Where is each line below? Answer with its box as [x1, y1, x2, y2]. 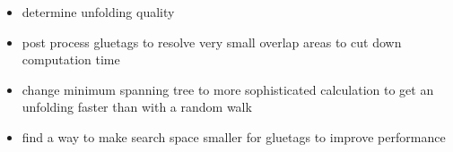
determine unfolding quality [22, 3, 175, 21]
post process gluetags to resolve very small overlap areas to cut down [22, 32, 402, 51]
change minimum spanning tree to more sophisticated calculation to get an [22, 80, 434, 98]
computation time [22, 50, 120, 69]
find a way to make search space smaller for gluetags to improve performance [22, 127, 446, 146]
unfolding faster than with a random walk [22, 97, 252, 116]
